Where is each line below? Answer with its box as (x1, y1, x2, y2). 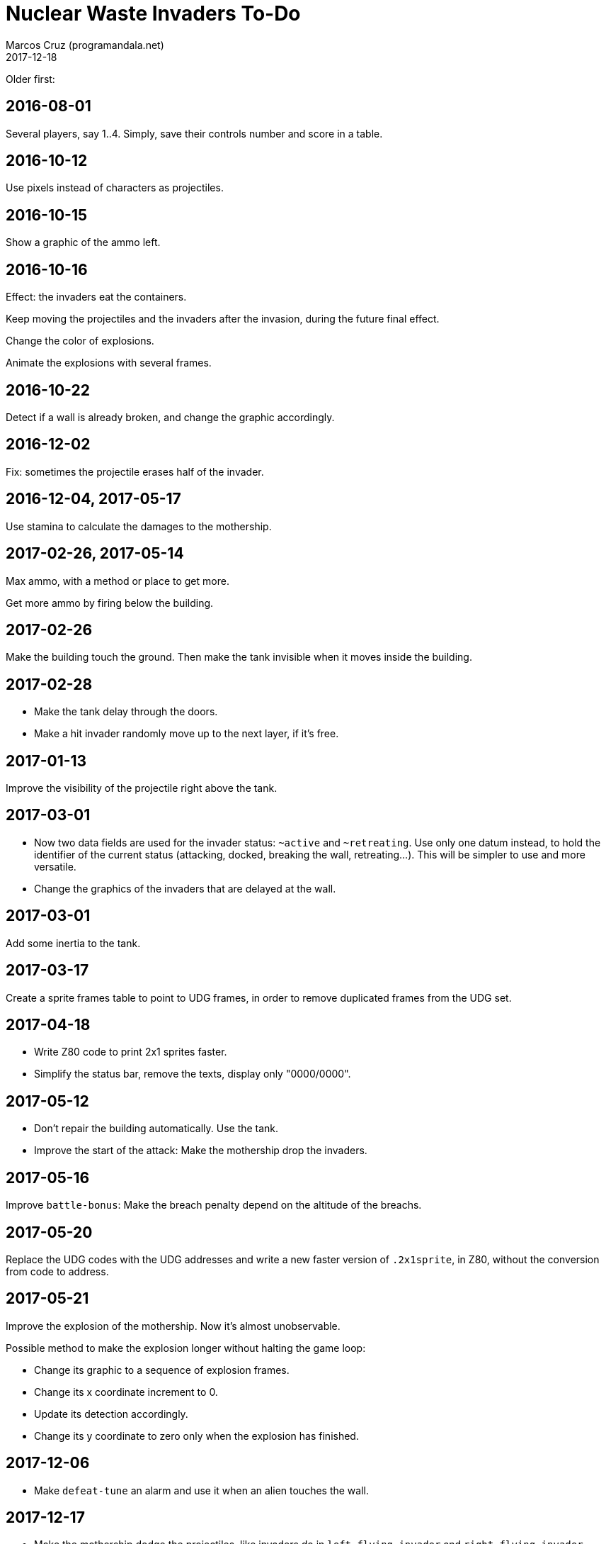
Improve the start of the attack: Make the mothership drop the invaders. (34, 1144, 367, 1157)
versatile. (34, 860, 76, 873)
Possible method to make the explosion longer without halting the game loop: (6, 1341, 366, 1354)
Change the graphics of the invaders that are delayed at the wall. (34, 882, 336, 895)
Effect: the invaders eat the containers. (6, 291, 187, 303)
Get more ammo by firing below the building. (6, 596, 214, 609)
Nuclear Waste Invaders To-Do (6, 1, 301, 26)
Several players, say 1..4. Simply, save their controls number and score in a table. (6, 127, 383, 140)
